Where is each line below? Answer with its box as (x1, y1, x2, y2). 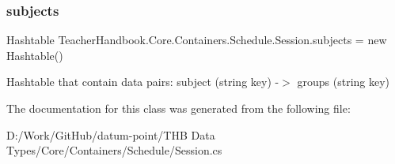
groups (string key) (297, 73, 390, 90)
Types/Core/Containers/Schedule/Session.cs (6, 142, 222, 158)
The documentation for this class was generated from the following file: (6, 100, 351, 116)
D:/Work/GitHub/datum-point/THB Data (6, 126, 215, 143)
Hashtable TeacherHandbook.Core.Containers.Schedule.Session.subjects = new (6, 32, 387, 48)
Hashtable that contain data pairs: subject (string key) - (6, 73, 279, 90)
